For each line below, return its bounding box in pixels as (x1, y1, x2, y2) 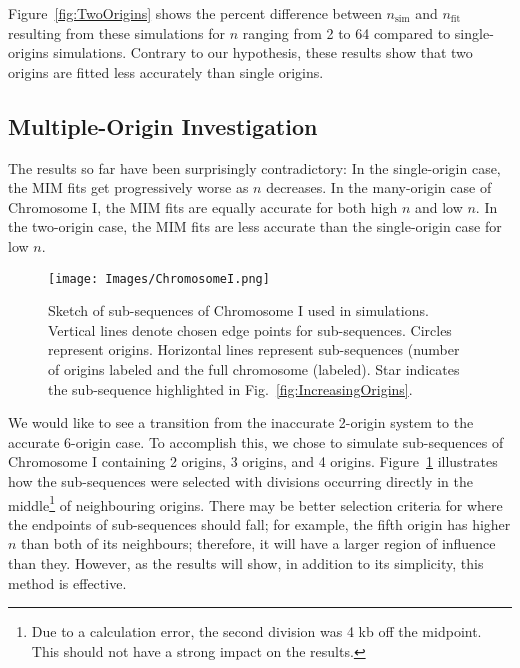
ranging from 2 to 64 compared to (242, 22, 451, 43)
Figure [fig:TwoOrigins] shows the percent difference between (8, 3, 382, 23)
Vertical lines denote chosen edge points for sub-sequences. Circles (48, 319, 452, 340)
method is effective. (8, 572, 127, 593)
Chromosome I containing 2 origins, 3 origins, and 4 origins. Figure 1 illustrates (8, 451, 498, 472)
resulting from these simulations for (8, 22, 226, 43)
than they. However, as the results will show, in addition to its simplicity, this (8, 552, 484, 573)
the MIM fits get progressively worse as (8, 177, 249, 198)
